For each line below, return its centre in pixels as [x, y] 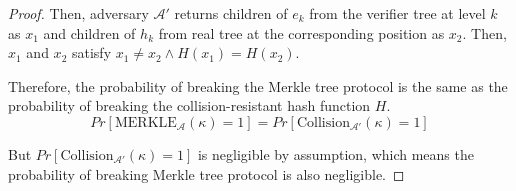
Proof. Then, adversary [78, 13]
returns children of [231, 13]
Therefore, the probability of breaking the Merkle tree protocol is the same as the [258, 85]
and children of [89, 32]
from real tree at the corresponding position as [301, 32]
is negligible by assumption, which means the [335, 153]
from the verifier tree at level [397, 13]
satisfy [91, 52]
